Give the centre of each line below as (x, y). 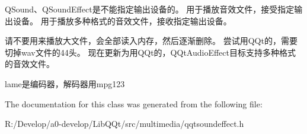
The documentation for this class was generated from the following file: (134, 103)
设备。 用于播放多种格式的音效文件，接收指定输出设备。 (122, 20)
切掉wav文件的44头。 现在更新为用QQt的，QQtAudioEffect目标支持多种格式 (150, 52)
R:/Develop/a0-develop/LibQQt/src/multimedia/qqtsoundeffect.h (124, 124)
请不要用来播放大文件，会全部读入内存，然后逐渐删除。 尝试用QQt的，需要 (151, 41)
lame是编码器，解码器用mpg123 (65, 83)
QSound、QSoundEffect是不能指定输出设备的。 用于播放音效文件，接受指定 (150, 9)
